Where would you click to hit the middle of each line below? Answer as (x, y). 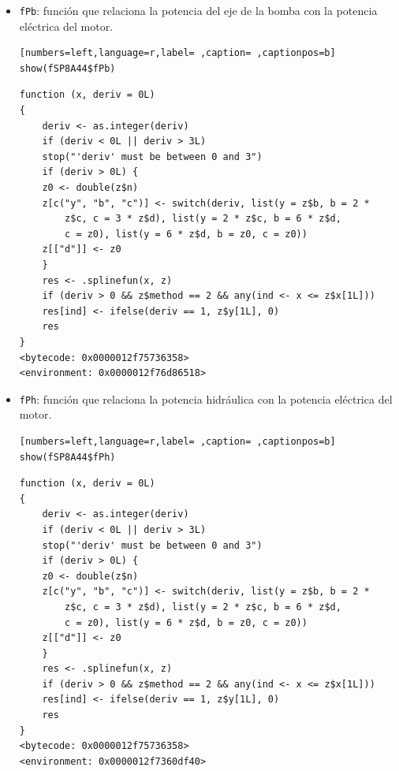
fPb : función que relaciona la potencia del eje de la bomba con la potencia (198, 10)
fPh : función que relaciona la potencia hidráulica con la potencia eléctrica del (206, 399)
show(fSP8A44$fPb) (67, 68)
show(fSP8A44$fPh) (67, 457)
